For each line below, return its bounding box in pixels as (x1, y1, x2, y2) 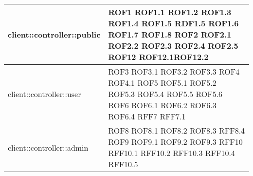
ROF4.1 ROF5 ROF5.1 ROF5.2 (108, 77, 217, 88)
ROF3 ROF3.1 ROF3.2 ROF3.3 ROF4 (108, 66, 240, 77)
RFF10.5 (108, 158, 138, 170)
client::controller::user (8, 88, 81, 99)
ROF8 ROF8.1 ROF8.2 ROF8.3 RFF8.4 (108, 125, 245, 136)
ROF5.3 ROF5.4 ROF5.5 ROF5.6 (108, 88, 223, 99)
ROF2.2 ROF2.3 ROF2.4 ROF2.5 (108, 40, 238, 51)
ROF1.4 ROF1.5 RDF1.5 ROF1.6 (108, 18, 239, 29)
